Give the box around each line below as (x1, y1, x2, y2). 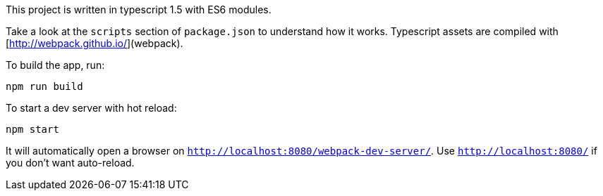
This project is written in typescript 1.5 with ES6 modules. (6, 4, 272, 15)
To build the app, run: (6, 59, 105, 71)
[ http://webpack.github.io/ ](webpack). (6, 37, 183, 49)
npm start (6, 124, 59, 135)
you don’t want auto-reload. (6, 157, 135, 169)
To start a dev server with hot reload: (6, 102, 177, 114)
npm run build (6, 81, 83, 92)
